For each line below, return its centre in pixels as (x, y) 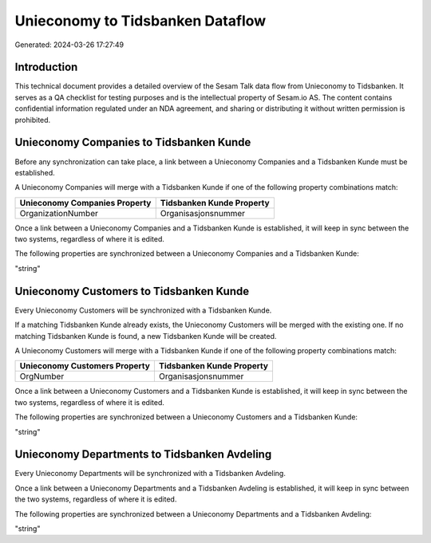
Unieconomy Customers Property (85, 366)
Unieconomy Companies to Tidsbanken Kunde (133, 142)
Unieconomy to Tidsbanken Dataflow (140, 21)
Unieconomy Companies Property (85, 203)
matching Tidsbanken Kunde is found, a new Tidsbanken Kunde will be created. (146, 336)
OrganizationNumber (59, 213)
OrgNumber (42, 376)
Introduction (46, 67)
